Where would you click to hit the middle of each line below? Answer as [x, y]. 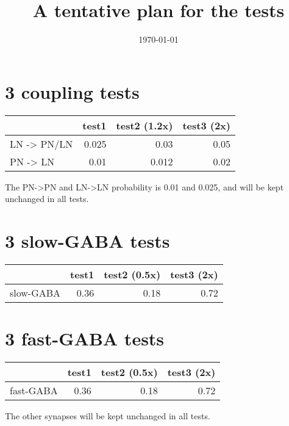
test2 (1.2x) [144, 125]
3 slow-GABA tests [87, 241]
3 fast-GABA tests [85, 338]
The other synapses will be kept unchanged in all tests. [108, 416]
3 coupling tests [72, 91]
